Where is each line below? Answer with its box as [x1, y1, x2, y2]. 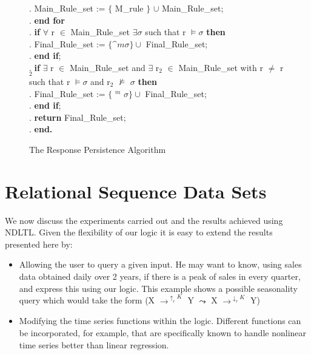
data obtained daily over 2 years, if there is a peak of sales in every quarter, [19, 270, 301, 283]
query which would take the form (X [19, 294, 155, 306]
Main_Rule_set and [69, 61, 145, 73]
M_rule [115, 2, 144, 14]
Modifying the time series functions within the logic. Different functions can [19, 314, 301, 327]
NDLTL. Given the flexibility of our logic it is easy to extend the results [5, 226, 273, 238]
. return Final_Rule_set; [29, 110, 126, 123]
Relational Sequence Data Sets [5, 178, 267, 203]
